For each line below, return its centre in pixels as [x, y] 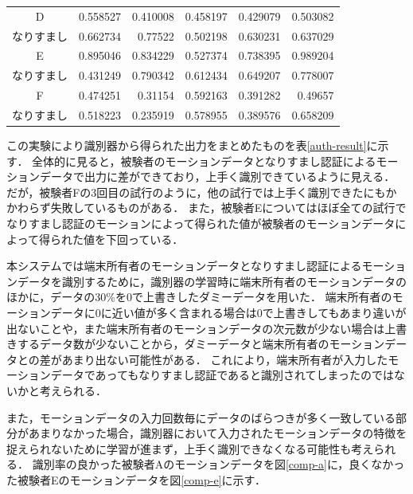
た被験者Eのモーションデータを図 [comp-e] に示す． [136, 479]
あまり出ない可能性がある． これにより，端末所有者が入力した [225, 359]
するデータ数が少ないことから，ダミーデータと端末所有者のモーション [201, 344]
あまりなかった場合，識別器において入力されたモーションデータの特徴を [218, 433]
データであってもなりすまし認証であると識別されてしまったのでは [222, 375]
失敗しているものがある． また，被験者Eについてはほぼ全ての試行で [228, 208]
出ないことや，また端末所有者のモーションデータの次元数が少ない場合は [196, 328]
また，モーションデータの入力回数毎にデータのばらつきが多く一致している [201, 417]
